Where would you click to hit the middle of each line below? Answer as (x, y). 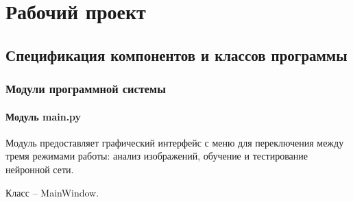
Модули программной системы (86, 89)
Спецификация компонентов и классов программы (176, 54)
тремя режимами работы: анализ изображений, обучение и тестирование (157, 156)
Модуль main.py (44, 116)
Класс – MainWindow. (52, 192)
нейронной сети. (40, 169)
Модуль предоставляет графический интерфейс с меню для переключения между (175, 142)
